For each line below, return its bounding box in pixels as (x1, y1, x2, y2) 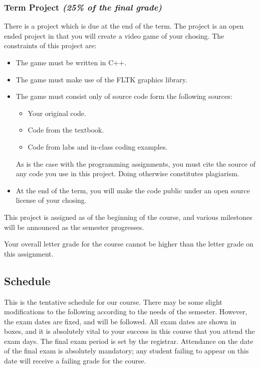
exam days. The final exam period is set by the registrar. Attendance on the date (4, 335, 253, 346)
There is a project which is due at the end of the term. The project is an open (4, 21, 244, 31)
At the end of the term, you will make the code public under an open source (16, 185, 250, 195)
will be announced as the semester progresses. (4, 221, 144, 232)
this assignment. (4, 248, 54, 259)
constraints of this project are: (4, 40, 97, 51)
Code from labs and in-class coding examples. (28, 141, 168, 152)
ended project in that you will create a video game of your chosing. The (4, 30, 224, 41)
